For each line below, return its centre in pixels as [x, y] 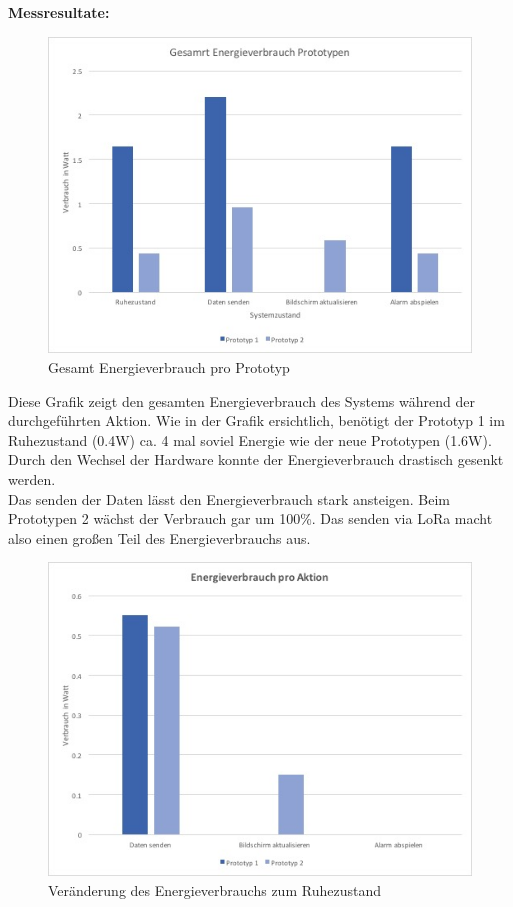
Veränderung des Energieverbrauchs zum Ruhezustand [214, 889]
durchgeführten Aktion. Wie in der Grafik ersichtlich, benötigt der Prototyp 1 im [256, 420]
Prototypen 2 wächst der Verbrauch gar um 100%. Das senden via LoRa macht [250, 518]
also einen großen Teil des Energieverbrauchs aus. [159, 537]
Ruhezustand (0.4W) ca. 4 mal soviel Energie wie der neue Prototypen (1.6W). [250, 439]
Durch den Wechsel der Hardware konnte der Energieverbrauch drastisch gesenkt [256, 459]
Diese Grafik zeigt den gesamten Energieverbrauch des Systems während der [241, 400]
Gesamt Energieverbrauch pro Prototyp [169, 366]
